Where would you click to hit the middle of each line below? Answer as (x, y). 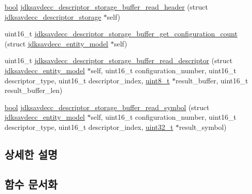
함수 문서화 (31, 184)
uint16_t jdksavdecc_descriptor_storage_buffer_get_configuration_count (121, 34)
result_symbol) (203, 127)
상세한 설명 (31, 154)
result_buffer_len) (34, 90)
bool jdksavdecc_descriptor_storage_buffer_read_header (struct (106, 7)
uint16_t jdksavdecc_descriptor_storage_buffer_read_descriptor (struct (119, 60)
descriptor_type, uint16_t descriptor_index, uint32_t (89, 127)
